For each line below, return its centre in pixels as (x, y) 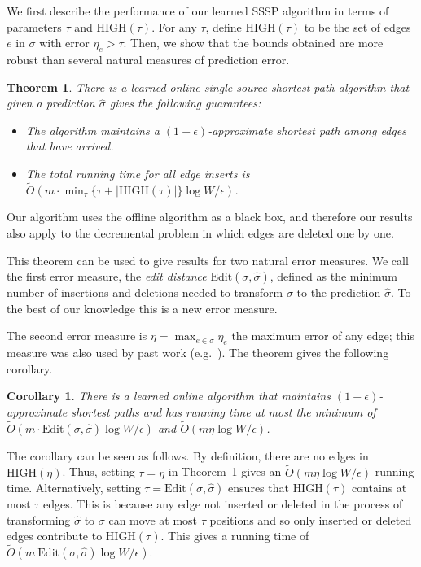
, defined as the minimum (333, 276)
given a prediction (51, 103)
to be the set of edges (357, 26)
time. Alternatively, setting (74, 488)
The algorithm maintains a (92, 130)
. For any (174, 26)
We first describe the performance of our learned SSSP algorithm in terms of (198, 11)
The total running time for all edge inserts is (138, 173)
